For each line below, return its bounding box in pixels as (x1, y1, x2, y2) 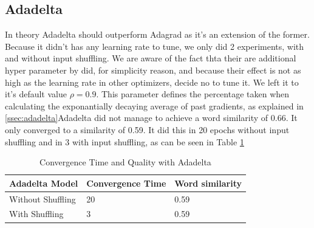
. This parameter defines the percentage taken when (96, 88, 290, 100)
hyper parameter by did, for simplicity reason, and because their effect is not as (5, 63, 301, 76)
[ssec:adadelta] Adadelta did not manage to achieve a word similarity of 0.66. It (5, 111, 298, 124)
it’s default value (5, 88, 67, 100)
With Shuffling (9, 207, 64, 220)
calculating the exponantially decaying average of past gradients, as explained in (5, 99, 304, 112)
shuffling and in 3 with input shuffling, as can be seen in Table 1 (5, 135, 244, 148)
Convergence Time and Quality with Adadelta (39, 156, 211, 168)
